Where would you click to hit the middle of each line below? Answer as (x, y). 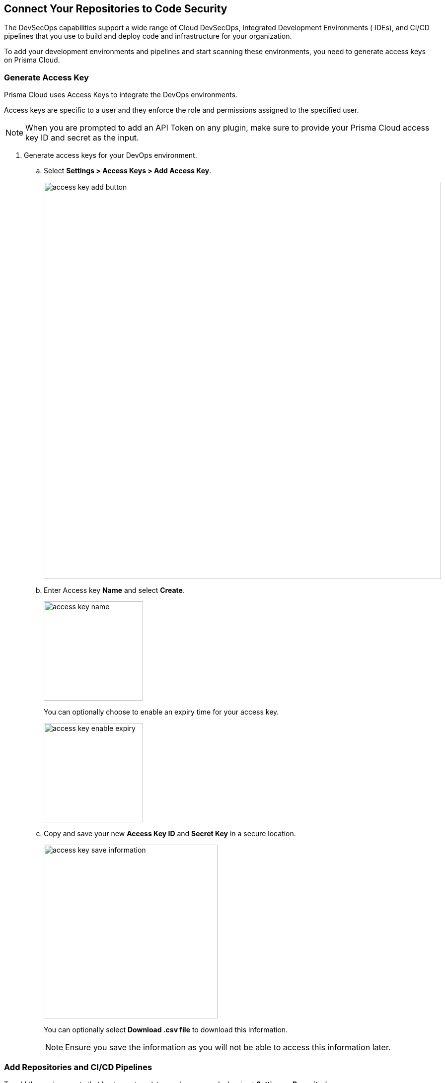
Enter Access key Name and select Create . (114, 590)
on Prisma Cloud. (32, 60)
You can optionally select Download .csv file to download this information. (166, 1030)
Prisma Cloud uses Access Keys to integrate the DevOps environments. (121, 95)
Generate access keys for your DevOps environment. (111, 155)
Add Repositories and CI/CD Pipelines (78, 1067)
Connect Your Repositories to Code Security (116, 9)
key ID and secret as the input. (82, 138)
